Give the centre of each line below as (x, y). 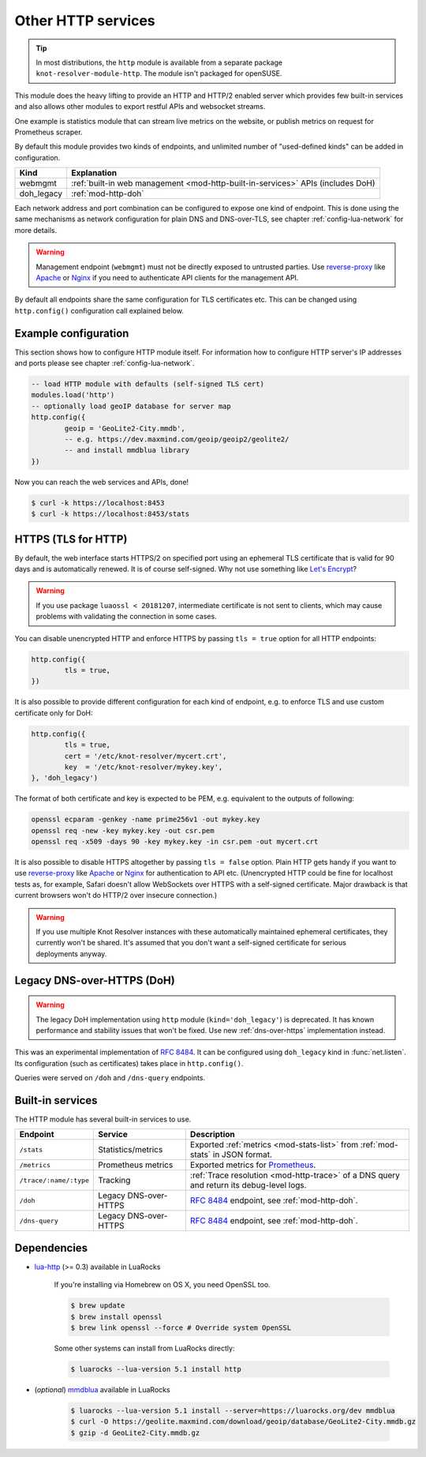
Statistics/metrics (131, 1150)
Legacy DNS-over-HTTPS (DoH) (95, 980)
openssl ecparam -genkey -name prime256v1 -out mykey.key (146, 820)
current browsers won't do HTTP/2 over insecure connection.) (116, 896)
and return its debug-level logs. (248, 1185)
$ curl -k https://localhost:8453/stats (110, 514)
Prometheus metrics (136, 1165)
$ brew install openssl (117, 1316)
